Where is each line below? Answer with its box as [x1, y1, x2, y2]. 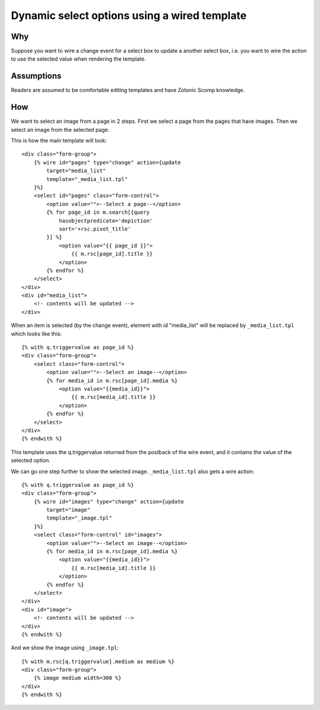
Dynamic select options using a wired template [11, 9, 247, 22]
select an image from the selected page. [11, 126, 110, 133]
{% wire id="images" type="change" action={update [33, 498, 184, 505]
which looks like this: [11, 330, 62, 337]
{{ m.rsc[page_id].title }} [71, 251, 153, 258]
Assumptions [11, 71, 62, 81]
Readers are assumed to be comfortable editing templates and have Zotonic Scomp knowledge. [11, 87, 245, 94]
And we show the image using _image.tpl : [11, 644, 119, 651]
